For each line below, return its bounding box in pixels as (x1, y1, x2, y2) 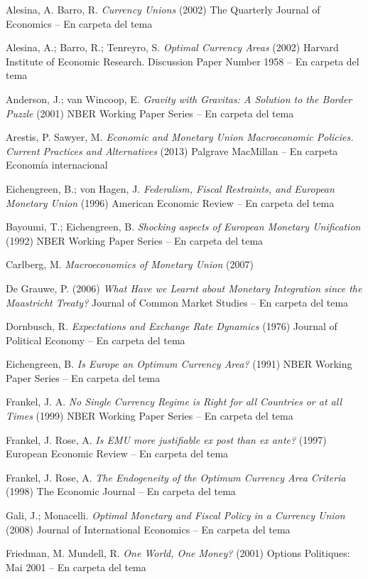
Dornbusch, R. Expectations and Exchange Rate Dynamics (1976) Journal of (6, 319, 337, 334)
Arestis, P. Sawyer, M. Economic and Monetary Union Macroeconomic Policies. (6, 129, 354, 144)
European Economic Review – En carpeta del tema (6, 446, 229, 461)
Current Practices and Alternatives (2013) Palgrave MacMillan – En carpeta (6, 143, 338, 158)
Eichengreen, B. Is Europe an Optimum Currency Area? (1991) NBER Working (6, 356, 352, 371)
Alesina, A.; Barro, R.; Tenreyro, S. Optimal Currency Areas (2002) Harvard (6, 40, 339, 55)
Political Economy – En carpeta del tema (6, 332, 185, 347)
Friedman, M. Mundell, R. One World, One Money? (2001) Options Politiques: (6, 546, 350, 561)
